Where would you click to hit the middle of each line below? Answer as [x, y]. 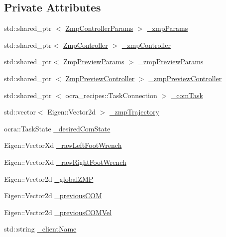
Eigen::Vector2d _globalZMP [49, 178]
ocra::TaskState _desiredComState [57, 128]
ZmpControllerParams [99, 28]
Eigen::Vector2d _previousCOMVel [58, 212]
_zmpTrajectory [134, 112]
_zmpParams [168, 28]
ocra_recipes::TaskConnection [111, 95]
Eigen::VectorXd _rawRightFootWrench [65, 162]
